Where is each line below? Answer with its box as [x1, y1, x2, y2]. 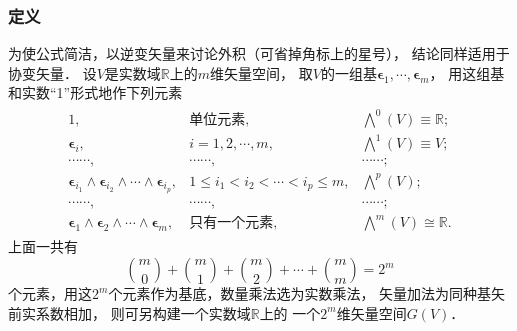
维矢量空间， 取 [210, 62, 313, 83]
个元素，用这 [8, 283, 92, 304]
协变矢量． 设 [8, 62, 97, 83]
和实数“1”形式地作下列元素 [8, 82, 183, 103]
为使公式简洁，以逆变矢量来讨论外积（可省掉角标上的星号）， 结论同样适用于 [8, 43, 510, 64]
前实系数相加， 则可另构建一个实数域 [8, 302, 251, 323]
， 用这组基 [429, 62, 505, 83]
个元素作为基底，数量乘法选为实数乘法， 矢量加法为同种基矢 [108, 283, 506, 304]
